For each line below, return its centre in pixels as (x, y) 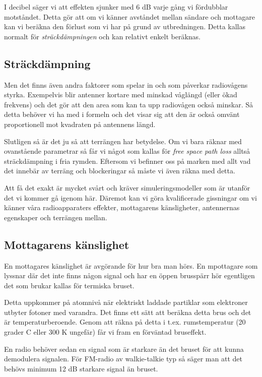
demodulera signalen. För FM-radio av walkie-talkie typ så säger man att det (123, 359)
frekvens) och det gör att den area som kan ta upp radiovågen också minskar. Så (128, 104)
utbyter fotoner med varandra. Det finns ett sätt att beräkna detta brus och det (128, 312)
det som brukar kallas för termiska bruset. (69, 285)
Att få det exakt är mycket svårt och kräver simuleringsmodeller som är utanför (127, 187)
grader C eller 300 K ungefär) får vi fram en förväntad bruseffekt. (105, 332)
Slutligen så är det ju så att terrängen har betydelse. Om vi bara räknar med (123, 141)
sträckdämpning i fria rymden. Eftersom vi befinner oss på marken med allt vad (127, 161)
